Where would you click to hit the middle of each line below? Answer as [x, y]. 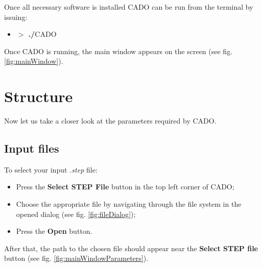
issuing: [16, 17]
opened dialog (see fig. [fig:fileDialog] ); [76, 214]
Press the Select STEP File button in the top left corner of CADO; [125, 187]
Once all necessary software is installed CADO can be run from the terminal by [129, 7]
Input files [32, 148]
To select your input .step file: [51, 169]
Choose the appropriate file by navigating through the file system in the [129, 204]
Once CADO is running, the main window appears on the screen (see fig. [118, 51]
